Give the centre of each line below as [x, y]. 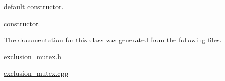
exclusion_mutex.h [33, 56]
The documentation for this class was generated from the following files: [113, 40]
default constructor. [34, 6]
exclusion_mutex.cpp [36, 73]
